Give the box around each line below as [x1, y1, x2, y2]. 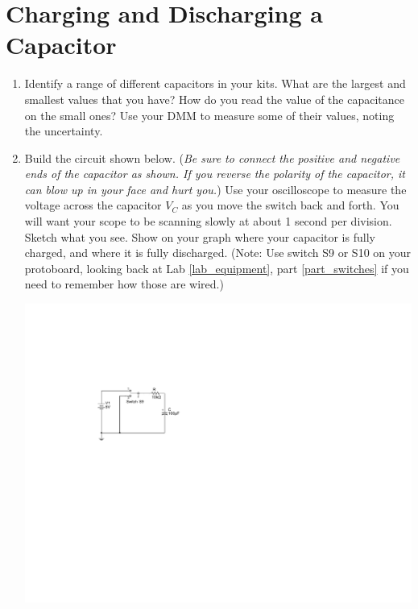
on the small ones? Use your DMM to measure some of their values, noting [24, 106, 395, 123]
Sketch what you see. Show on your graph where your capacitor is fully [24, 228, 375, 245]
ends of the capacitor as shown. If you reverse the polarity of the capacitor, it [24, 165, 406, 182]
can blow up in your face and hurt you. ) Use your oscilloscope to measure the [24, 180, 407, 197]
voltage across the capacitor [24, 197, 162, 213]
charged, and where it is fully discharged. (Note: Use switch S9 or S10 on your [24, 244, 412, 261]
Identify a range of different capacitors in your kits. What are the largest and [24, 75, 406, 92]
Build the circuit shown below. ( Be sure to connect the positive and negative [24, 149, 400, 166]
